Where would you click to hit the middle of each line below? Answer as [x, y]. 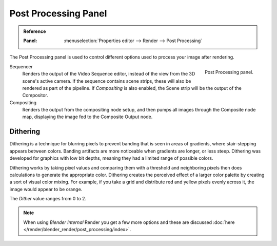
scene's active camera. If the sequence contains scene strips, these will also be [107, 81]
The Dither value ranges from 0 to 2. [48, 199]
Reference [35, 31]
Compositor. [35, 96]
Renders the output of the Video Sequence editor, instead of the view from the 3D [109, 74]
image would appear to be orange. [46, 189]
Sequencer [21, 66]
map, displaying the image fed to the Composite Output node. [87, 117]
